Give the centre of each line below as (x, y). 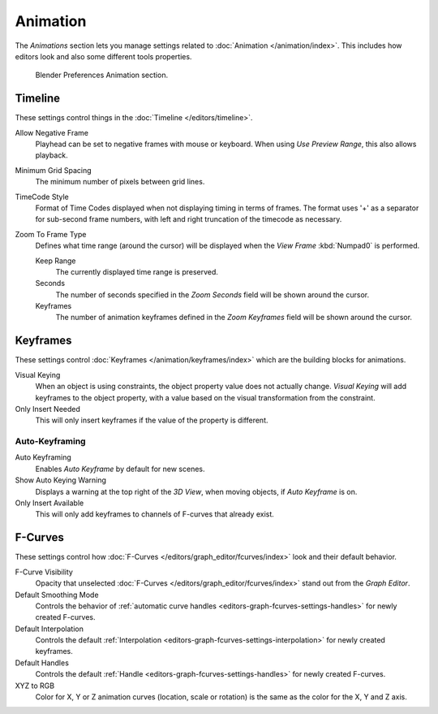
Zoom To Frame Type (51, 234)
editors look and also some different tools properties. (103, 56)
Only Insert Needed (48, 409)
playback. (52, 155)
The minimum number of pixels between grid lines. (120, 182)
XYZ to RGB (35, 686)
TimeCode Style (42, 197)
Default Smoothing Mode (57, 595)
